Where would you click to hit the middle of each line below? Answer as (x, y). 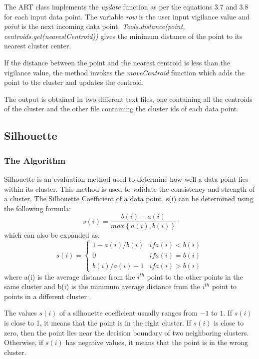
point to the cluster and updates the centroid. (74, 82)
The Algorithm (35, 160)
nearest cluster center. (38, 46)
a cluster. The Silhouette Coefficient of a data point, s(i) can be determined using (129, 198)
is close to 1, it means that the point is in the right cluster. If (98, 322)
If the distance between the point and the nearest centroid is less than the (117, 62)
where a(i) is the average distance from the (70, 276)
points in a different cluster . (48, 296)
